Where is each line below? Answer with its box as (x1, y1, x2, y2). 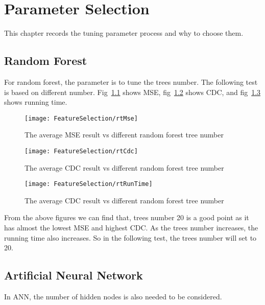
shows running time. (4, 97, 67, 107)
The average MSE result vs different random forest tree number (25, 129, 224, 140)
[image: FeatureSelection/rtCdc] (25, 147, 138, 155)
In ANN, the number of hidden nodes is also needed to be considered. (4, 291, 222, 302)
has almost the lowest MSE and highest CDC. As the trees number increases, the (4, 222, 258, 233)
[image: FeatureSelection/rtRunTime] (25, 180, 153, 188)
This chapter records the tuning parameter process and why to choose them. (4, 28, 244, 38)
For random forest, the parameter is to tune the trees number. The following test (4, 76, 258, 87)
